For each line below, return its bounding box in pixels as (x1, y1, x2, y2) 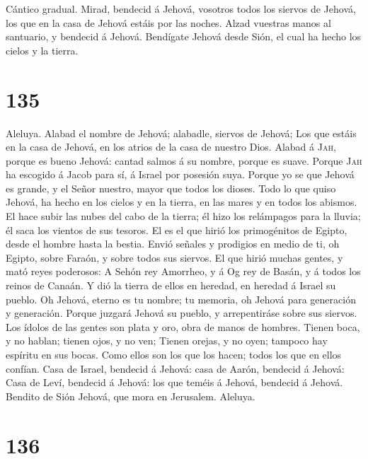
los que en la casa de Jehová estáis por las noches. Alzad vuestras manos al (6, 15, 331, 30)
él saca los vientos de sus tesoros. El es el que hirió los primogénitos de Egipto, (6, 222, 347, 237)
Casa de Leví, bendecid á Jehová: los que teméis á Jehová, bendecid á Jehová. (6, 375, 343, 390)
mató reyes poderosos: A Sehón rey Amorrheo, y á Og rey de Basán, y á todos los (6, 264, 361, 279)
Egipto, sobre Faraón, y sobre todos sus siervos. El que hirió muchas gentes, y (6, 250, 343, 265)
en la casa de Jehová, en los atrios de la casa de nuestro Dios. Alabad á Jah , (6, 139, 336, 154)
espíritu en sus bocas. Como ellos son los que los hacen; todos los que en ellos (6, 347, 342, 361)
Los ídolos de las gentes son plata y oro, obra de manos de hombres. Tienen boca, (6, 319, 360, 334)
